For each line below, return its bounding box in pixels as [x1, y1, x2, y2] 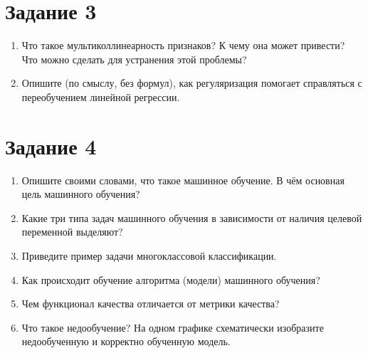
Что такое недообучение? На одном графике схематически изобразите [21, 320, 324, 334]
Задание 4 [5, 131, 97, 160]
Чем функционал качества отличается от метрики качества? [21, 296, 280, 311]
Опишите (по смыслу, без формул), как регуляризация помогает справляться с [21, 75, 362, 90]
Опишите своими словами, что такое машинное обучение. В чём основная [21, 172, 345, 187]
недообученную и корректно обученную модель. [21, 334, 231, 349]
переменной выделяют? [21, 224, 123, 239]
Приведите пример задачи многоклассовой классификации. [21, 248, 277, 263]
